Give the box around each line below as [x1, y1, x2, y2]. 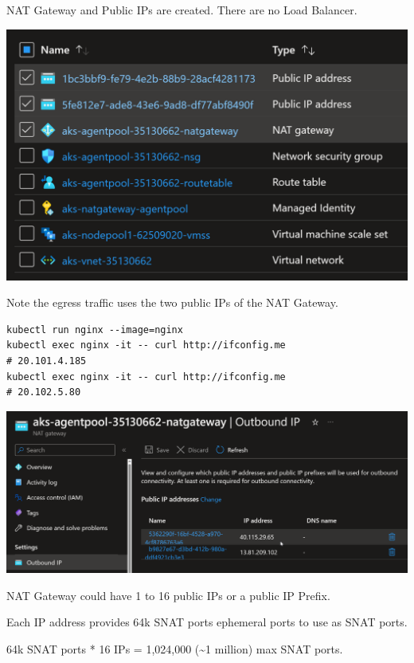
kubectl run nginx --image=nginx [6, 324, 183, 335]
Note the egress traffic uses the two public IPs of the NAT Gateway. [6, 294, 338, 311]
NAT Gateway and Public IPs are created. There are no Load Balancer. [6, 2, 357, 18]
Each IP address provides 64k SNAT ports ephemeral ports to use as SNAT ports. [6, 614, 408, 630]
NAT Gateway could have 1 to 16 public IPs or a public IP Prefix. [6, 586, 330, 603]
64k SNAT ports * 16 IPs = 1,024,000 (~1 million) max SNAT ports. [6, 640, 343, 657]
